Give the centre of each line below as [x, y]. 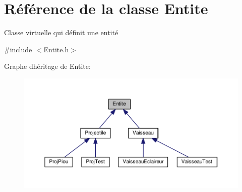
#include [18, 49]
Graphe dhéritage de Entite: [47, 66]
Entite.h [56, 49]
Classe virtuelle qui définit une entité [61, 32]
